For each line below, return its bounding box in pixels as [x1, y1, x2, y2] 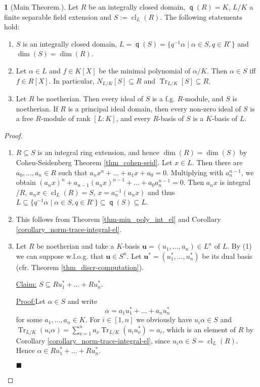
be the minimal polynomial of [99, 65, 191, 75]
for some [16, 314, 42, 325]
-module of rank [40, 113, 91, 124]
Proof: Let [16, 295, 46, 306]
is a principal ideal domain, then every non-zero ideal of [68, 103, 241, 113]
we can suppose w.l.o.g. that [16, 250, 104, 261]
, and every [116, 113, 151, 124]
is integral [220, 177, 251, 187]
